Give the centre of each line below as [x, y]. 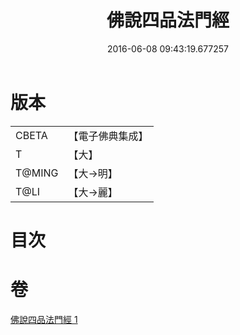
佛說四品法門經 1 [44, 319]
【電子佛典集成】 [108, 136]
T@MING [37, 173]
